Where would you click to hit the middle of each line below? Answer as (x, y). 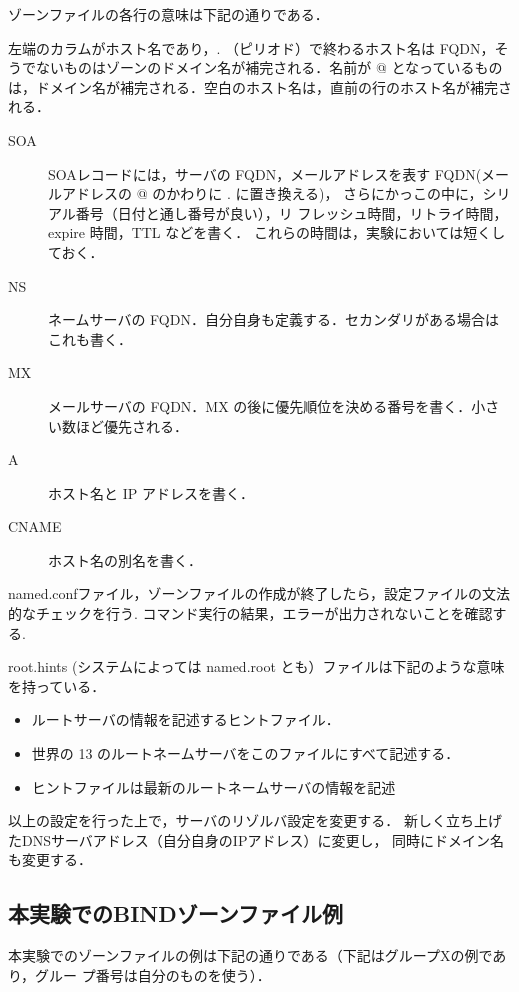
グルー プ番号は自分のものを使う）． (153, 974)
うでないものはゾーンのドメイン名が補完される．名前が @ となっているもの (255, 67)
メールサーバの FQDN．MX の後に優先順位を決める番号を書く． (260, 405)
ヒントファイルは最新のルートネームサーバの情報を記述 (213, 786)
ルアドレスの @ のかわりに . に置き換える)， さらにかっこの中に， (265, 193)
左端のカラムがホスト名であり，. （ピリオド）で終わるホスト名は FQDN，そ (258, 47)
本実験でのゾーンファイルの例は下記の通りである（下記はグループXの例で (250, 955)
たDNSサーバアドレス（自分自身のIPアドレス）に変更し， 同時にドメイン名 (256, 839)
